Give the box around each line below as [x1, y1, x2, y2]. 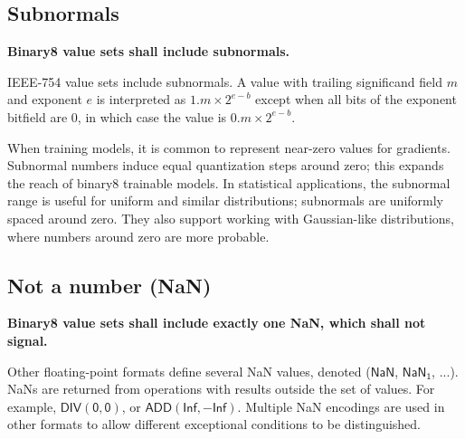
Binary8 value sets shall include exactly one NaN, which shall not [7, 313, 426, 332]
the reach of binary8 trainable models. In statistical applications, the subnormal [7, 173, 451, 192]
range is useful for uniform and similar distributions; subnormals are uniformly [7, 191, 443, 210]
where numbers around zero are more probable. [7, 226, 270, 245]
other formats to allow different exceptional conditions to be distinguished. [7, 415, 422, 434]
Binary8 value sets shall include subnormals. [7, 42, 290, 61]
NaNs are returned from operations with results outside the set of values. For [7, 379, 435, 398]
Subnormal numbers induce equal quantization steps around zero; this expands [7, 156, 444, 175]
